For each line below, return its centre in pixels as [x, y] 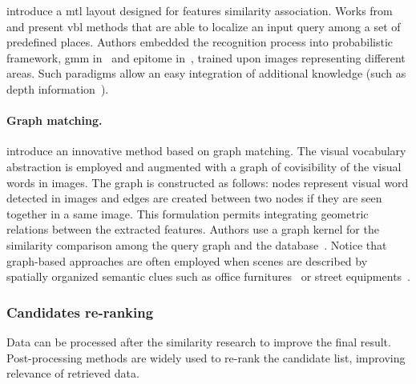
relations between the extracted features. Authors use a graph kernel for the [193, 229]
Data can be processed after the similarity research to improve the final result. [199, 341]
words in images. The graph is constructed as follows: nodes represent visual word [208, 182]
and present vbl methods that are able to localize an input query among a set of [204, 26]
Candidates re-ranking [80, 312]
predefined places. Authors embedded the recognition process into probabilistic [200, 42]
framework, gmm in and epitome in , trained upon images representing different [206, 57]
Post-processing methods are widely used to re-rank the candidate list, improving [206, 357]
